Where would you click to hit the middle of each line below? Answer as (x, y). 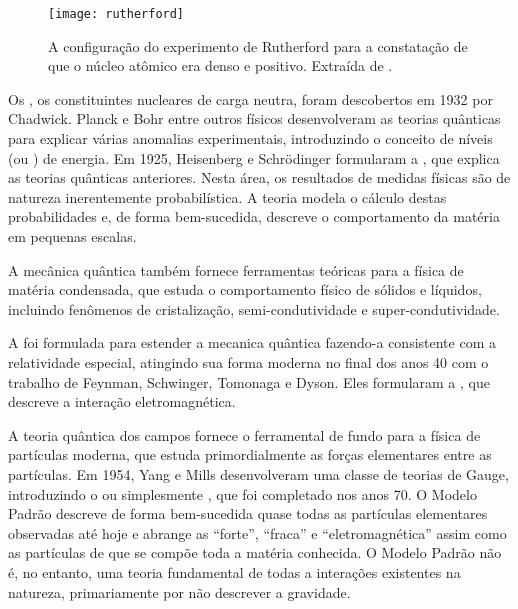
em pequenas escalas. (72, 236)
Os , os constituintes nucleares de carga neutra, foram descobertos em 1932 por (250, 98)
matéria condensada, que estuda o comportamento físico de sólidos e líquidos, (245, 289)
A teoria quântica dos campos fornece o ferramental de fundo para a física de (244, 434)
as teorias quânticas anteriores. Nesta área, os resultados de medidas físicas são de (259, 177)
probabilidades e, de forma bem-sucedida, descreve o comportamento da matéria (254, 216)
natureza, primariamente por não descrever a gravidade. (179, 591)
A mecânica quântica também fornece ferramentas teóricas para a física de (236, 269)
